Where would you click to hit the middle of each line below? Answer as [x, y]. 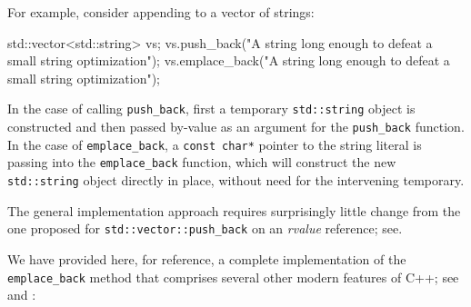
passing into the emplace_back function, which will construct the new [202, 162]
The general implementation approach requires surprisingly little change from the [234, 210]
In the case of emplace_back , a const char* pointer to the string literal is [215, 144]
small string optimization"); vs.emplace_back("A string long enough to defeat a [229, 60]
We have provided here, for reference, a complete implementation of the [207, 258]
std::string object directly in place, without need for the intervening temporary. [236, 180]
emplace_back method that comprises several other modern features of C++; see [233, 277]
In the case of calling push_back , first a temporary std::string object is [211, 109]
